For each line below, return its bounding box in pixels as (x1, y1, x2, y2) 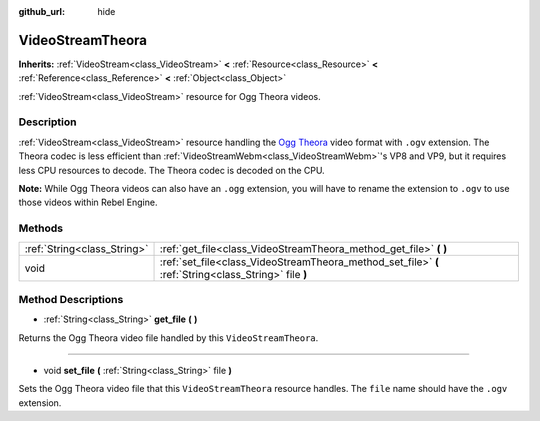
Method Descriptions (18, 292, 124, 306)
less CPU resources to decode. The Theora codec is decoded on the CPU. (18, 164, 325, 176)
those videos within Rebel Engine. (18, 196, 158, 209)
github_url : (18, 6, 65, 17)
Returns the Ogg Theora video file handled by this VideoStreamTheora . (18, 331, 319, 344)
